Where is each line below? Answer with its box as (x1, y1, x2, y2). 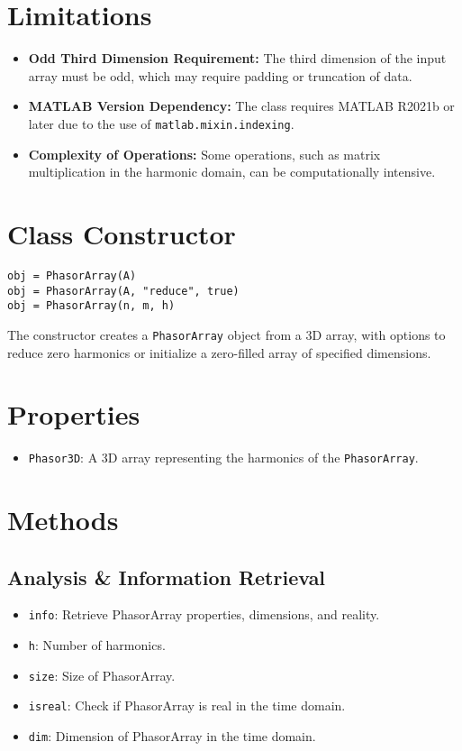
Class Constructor (7, 215, 236, 252)
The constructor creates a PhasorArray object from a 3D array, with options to (7, 325, 446, 343)
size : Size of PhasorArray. (28, 665, 176, 684)
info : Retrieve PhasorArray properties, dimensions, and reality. (28, 605, 380, 624)
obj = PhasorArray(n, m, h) (7, 299, 176, 313)
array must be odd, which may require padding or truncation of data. (28, 66, 412, 85)
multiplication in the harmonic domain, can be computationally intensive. (28, 162, 436, 181)
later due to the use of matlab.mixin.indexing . (28, 114, 294, 133)
